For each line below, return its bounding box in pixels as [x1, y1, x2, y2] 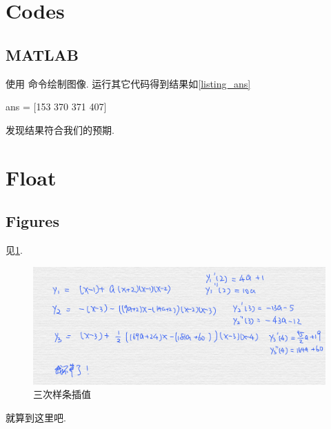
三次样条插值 [33, 387, 91, 401]
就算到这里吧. [6, 410, 66, 424]
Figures [6, 210, 59, 232]
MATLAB [6, 43, 79, 65]
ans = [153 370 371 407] [6, 99, 107, 114]
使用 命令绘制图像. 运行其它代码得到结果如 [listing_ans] [6, 76, 251, 90]
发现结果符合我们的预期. [6, 122, 114, 137]
